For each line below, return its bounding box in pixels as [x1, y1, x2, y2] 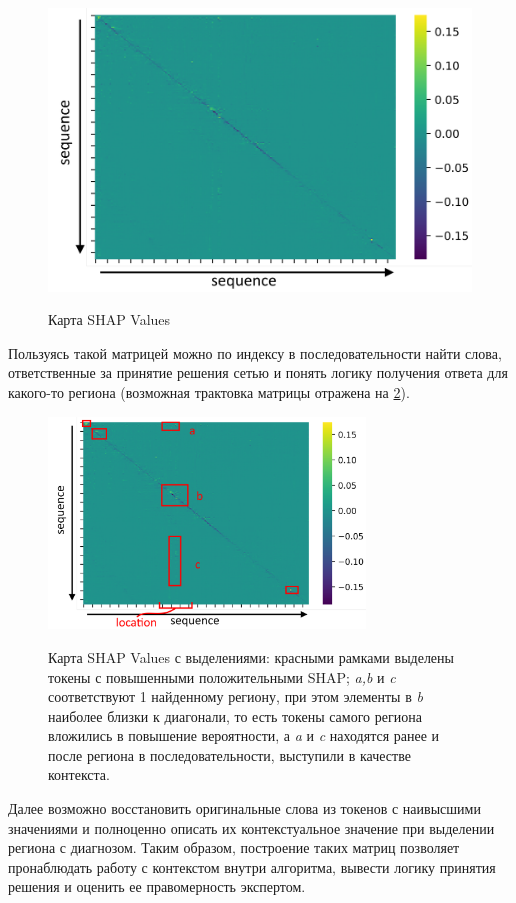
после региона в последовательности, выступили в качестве [48, 744, 411, 765]
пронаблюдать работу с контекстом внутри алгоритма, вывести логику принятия [8, 856, 496, 877]
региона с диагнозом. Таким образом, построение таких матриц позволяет [8, 837, 460, 858]
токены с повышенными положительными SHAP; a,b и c [48, 666, 396, 687]
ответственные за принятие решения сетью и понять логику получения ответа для [8, 362, 508, 383]
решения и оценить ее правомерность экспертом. [8, 876, 306, 897]
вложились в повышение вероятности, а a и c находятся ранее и [48, 725, 440, 746]
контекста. [48, 764, 110, 785]
